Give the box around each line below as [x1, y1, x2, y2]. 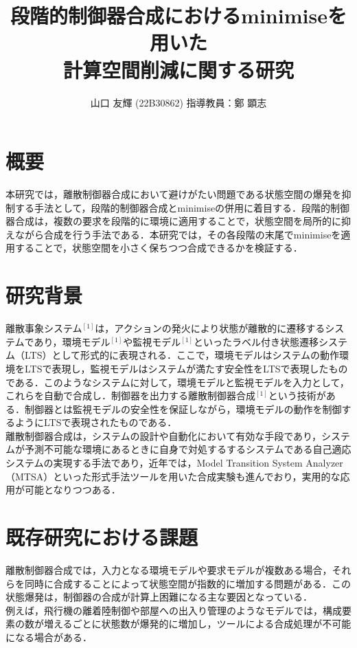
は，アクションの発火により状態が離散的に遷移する [95, 321, 325, 335]
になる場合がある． [5, 629, 92, 644]
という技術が [268, 388, 326, 403]
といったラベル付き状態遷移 [193, 334, 319, 348]
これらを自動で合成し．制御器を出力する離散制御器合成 [5, 388, 255, 403]
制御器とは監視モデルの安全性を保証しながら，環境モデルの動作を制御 [24, 401, 342, 416]
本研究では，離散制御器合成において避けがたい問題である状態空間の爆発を [5, 187, 342, 201]
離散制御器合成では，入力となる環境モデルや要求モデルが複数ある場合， [5, 562, 332, 577]
